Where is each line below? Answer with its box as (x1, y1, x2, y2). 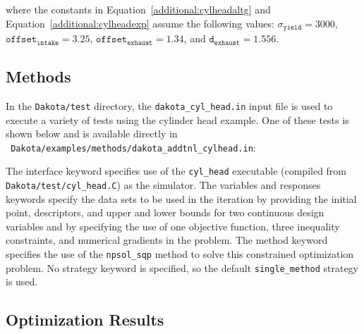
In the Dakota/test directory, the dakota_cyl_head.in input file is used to (6, 98, 333, 113)
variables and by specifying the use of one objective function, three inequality (6, 218, 340, 233)
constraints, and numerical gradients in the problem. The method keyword (6, 233, 328, 247)
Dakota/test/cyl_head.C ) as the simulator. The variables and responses (6, 178, 321, 192)
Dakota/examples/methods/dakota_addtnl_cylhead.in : (11, 140, 256, 154)
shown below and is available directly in (6, 126, 178, 141)
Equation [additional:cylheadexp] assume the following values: (6, 16, 274, 30)
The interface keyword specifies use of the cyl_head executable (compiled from (6, 163, 347, 178)
